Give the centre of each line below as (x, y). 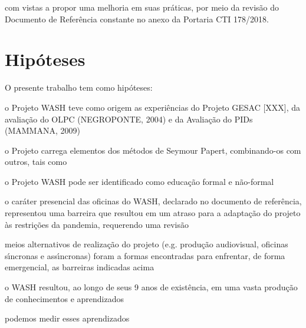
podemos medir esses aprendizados (67, 318)
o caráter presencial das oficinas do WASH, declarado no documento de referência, (153, 201)
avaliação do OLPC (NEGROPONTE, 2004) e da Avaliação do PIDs (129, 119)
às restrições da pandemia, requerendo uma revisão (97, 224)
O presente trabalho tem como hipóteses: (79, 87)
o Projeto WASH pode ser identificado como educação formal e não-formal (139, 181)
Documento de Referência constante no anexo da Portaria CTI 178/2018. (137, 19)
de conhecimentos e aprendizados (65, 298)
